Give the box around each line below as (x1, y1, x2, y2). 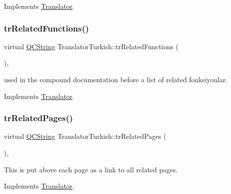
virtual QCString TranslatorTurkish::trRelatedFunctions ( (4, 41, 179, 51)
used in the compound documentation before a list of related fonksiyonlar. (4, 74, 228, 84)
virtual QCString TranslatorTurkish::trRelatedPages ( (4, 131, 166, 141)
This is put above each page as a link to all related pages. (4, 164, 178, 174)
